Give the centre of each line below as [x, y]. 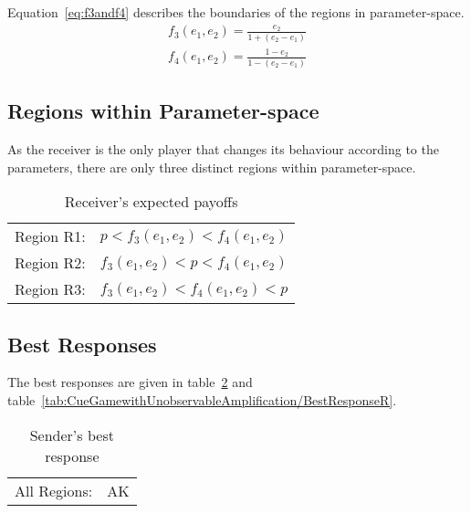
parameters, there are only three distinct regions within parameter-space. [212, 167]
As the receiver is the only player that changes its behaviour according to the [223, 148]
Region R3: [50, 289]
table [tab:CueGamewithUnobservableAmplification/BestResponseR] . [202, 399]
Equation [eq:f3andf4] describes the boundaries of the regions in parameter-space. [236, 12]
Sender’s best [72, 434]
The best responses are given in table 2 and [130, 382]
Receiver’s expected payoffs [151, 202]
